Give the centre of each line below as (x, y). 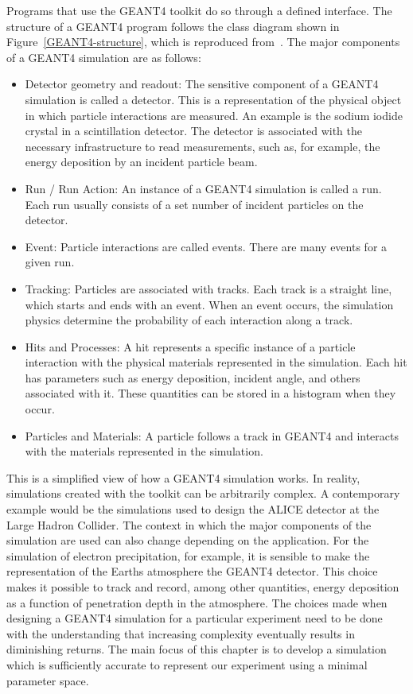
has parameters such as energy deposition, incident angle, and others (193, 377)
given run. (50, 262)
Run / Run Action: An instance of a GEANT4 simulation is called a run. (203, 188)
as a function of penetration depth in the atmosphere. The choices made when (197, 602)
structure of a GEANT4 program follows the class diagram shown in (173, 26)
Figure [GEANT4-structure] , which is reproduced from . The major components (203, 42)
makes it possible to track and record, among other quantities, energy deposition (203, 587)
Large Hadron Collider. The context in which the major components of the (189, 524)
